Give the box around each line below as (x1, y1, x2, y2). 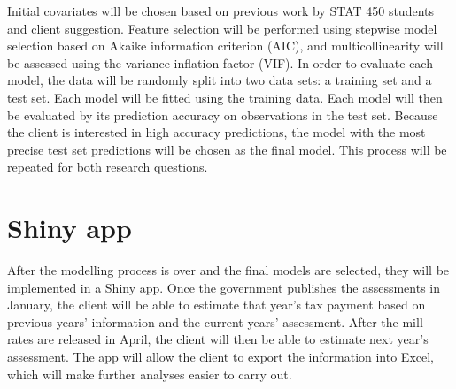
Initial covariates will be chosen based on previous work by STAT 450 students (7, 2, 435, 19)
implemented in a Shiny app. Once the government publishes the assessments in (7, 278, 440, 296)
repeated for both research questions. (7, 157, 208, 176)
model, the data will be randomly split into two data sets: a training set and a (7, 71, 432, 89)
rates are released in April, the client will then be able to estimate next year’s (7, 330, 429, 348)
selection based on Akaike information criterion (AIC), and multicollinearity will (7, 36, 444, 55)
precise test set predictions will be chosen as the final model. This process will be (7, 140, 447, 158)
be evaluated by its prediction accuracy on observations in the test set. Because (7, 105, 438, 124)
